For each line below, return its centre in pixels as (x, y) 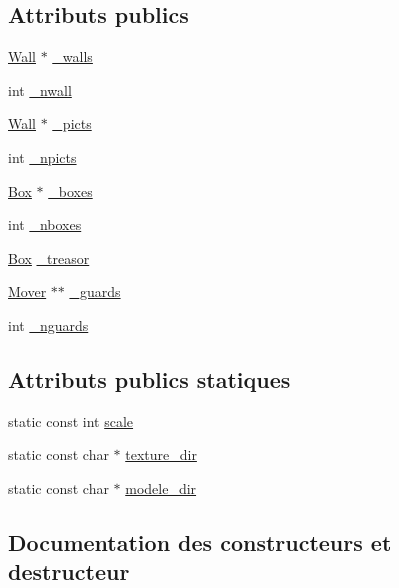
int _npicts (42, 156)
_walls (72, 56)
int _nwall (40, 89)
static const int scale (71, 420)
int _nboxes (45, 224)
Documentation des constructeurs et (200, 541)
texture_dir (161, 454)
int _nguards (48, 324)
